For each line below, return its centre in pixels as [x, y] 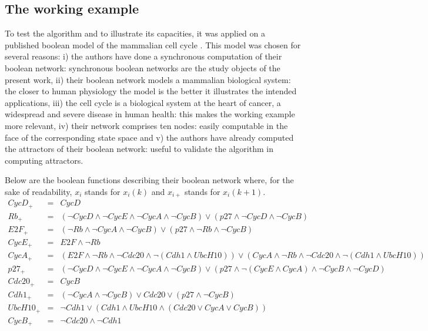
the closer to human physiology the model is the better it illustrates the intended [151, 91]
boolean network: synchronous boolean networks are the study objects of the [143, 67]
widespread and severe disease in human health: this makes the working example [150, 114]
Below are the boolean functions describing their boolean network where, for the [149, 180]
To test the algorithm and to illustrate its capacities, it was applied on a [135, 33]
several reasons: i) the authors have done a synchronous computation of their [143, 56]
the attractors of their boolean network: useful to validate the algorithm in [139, 149]
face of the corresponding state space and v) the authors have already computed [149, 137]
